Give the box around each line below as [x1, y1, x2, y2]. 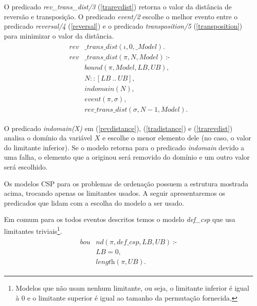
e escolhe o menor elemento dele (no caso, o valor [102, 132, 252, 143]
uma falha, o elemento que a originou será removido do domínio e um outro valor [4, 152, 250, 162]
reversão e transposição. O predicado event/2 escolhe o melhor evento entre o [4, 11, 238, 21]
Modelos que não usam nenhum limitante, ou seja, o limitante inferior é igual [15, 283, 250, 293]
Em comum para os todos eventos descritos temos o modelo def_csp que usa [4, 214, 235, 224]
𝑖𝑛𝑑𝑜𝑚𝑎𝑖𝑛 [84, 85, 115, 92]
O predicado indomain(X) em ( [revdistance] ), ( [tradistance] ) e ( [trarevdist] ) [4, 123, 233, 133]
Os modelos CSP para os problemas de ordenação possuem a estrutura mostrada [4, 178, 249, 188]
